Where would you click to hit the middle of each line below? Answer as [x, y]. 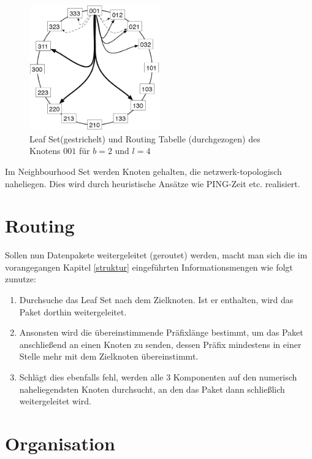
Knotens [45, 151]
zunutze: [21, 279]
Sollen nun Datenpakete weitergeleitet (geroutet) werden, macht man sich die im [156, 255]
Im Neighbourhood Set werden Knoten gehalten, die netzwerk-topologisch [143, 171]
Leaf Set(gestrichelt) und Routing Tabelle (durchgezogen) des [145, 138]
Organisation [60, 443]
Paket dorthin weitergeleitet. [73, 311]
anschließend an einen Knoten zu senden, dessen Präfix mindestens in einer [160, 344]
